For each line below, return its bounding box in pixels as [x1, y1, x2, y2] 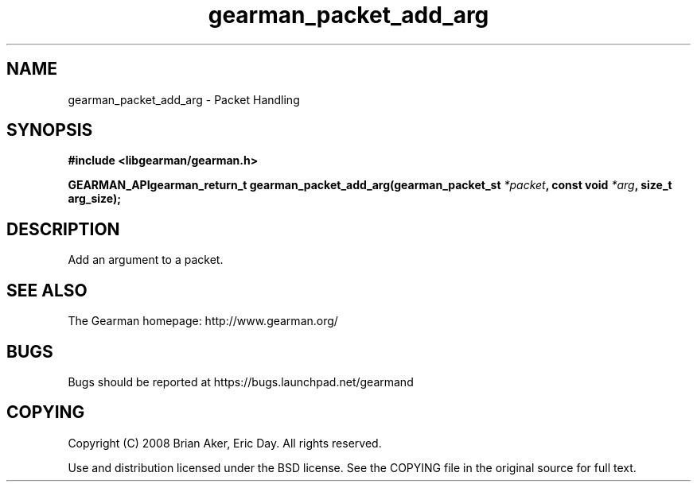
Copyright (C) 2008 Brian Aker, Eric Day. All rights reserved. [68, 436, 382, 450]
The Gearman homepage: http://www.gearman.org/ [68, 314, 338, 328]
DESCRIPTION [6, 219, 120, 239]
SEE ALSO [6, 280, 88, 300]
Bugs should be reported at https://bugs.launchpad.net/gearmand [68, 374, 414, 389]
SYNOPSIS [6, 120, 93, 141]
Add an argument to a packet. [68, 253, 224, 267]
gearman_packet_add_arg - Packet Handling [68, 92, 300, 107]
